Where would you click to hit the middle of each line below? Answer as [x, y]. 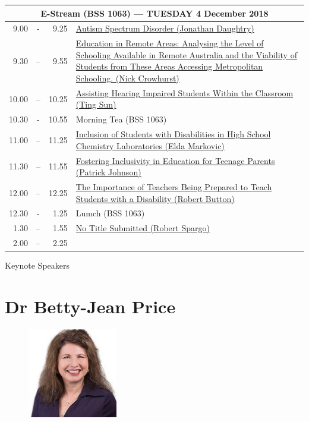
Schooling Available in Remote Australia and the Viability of [186, 54]
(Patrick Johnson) [108, 172]
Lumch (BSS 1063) [110, 213]
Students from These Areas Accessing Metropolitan [169, 66]
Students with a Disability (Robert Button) [155, 198]
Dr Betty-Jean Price [90, 306]
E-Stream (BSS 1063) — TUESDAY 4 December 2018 [154, 13]
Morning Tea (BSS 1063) [121, 119]
